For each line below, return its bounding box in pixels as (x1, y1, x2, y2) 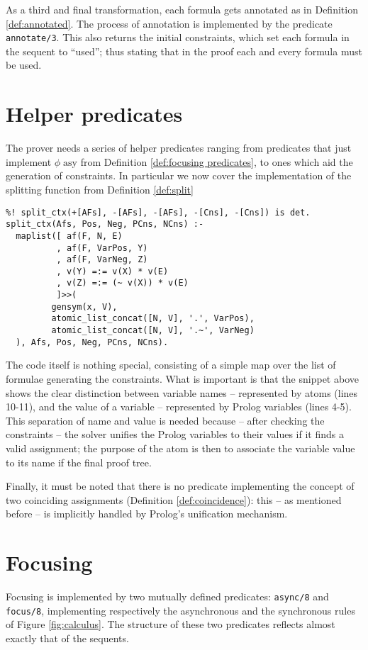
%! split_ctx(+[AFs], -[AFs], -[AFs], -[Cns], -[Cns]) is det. (6, 207, 311, 218)
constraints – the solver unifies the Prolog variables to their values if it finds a (6, 427, 344, 442)
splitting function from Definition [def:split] (6, 181, 194, 196)
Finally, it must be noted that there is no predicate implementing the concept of (6, 478, 355, 493)
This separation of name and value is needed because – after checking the (6, 413, 325, 427)
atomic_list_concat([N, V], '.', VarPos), (51, 313, 255, 324)
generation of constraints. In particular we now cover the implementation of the (6, 168, 352, 183)
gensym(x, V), (51, 301, 118, 312)
